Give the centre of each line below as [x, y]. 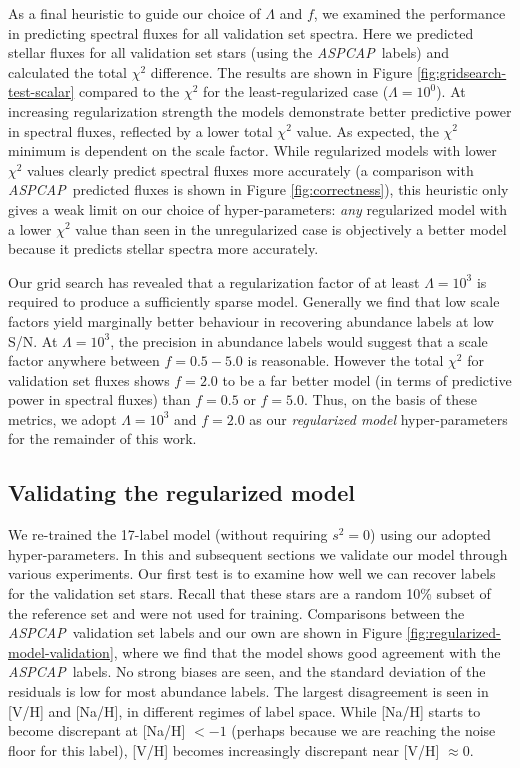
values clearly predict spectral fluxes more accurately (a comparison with [250, 169]
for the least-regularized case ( [296, 91]
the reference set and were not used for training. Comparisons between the [236, 612]
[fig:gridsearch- [461, 71]
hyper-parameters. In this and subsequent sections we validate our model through [258, 553]
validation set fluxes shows [89, 379]
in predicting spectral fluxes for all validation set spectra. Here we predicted [241, 32]
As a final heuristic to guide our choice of [134, 13]
